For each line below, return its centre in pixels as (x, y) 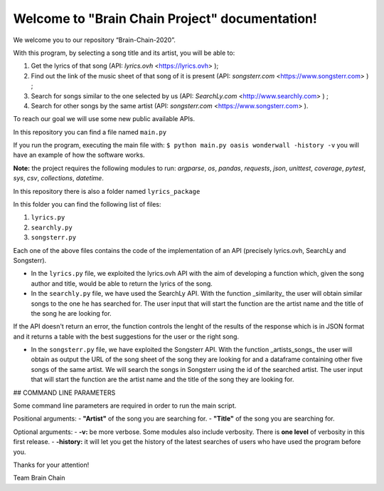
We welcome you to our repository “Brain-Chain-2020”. (94, 40)
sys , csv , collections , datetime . (59, 178)
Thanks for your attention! (51, 465)
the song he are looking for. (71, 313)
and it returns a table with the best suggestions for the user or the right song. (126, 336)
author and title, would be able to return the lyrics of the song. (122, 283)
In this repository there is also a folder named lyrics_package (107, 191)
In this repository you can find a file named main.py (90, 132)
